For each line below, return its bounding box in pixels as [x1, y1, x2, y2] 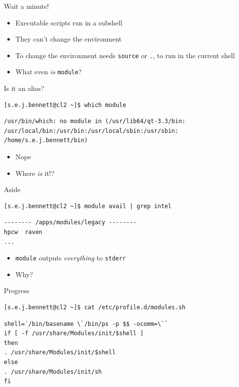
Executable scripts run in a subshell [15, 17, 122, 27]
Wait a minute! [4, 1, 49, 11]
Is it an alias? [4, 83, 44, 93]
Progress [4, 285, 29, 296]
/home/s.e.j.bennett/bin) [4, 137, 88, 144]
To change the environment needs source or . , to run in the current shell [15, 50, 235, 60]
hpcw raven [4, 229, 42, 236]
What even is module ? [15, 66, 82, 77]
